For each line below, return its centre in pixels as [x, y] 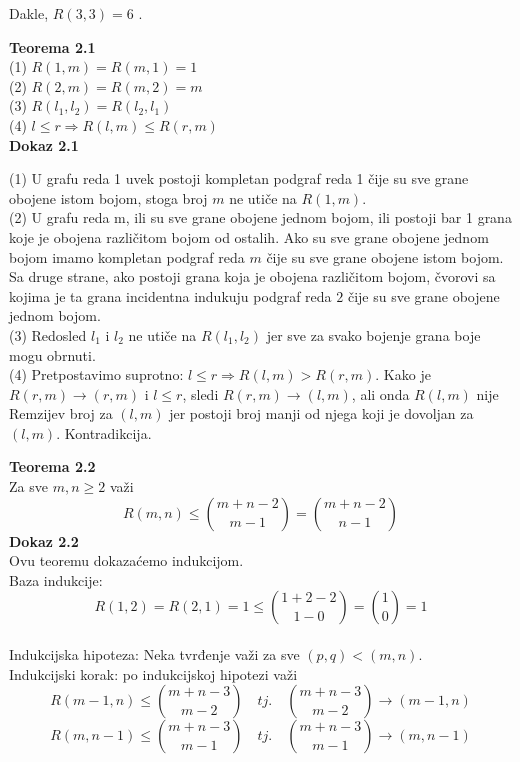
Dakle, [29, 13]
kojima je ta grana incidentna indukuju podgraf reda [170, 295]
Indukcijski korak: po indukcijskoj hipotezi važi [153, 673]
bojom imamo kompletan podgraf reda [127, 256]
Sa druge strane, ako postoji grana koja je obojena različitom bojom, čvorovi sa [252, 276]
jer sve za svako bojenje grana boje [373, 334]
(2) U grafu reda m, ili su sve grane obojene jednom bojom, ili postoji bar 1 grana [260, 217]
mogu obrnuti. [52, 354]
